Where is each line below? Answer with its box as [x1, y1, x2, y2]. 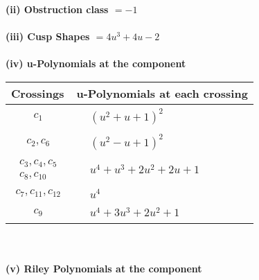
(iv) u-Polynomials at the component [6, 56, 186, 71]
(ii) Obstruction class [6, 2, 109, 16]
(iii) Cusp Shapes [6, 29, 90, 44]
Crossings [11, 85, 64, 101]
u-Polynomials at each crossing [76, 85, 248, 101]
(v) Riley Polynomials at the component [6, 261, 202, 275]
